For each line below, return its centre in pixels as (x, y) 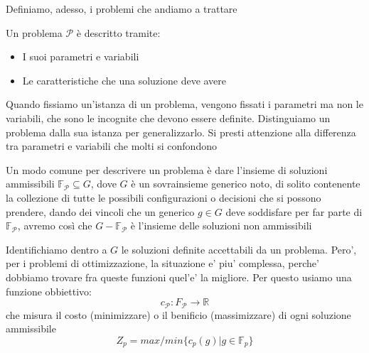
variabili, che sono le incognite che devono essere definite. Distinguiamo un (168, 118)
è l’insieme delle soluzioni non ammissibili (221, 226)
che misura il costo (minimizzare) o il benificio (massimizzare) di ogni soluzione (178, 314)
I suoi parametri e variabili (81, 56)
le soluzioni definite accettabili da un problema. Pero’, (239, 249)
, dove (103, 184)
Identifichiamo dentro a (57, 249)
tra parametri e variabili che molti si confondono (111, 146)
